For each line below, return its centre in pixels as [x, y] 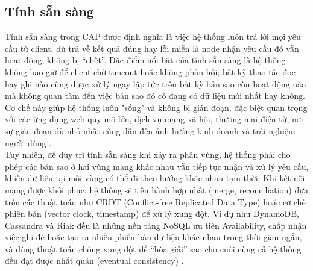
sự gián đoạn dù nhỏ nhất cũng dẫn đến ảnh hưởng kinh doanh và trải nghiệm [150, 130]
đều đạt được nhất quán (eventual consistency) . [94, 260]
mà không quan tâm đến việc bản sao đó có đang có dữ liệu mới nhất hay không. [155, 95]
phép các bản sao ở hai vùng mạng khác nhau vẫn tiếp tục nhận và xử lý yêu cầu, [157, 166]
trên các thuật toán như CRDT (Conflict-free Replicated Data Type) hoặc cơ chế [155, 201]
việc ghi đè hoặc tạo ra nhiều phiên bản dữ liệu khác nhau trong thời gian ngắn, [153, 237]
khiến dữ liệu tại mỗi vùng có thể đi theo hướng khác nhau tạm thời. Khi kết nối [155, 178]
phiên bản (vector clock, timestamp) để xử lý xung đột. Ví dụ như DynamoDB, [152, 213]
